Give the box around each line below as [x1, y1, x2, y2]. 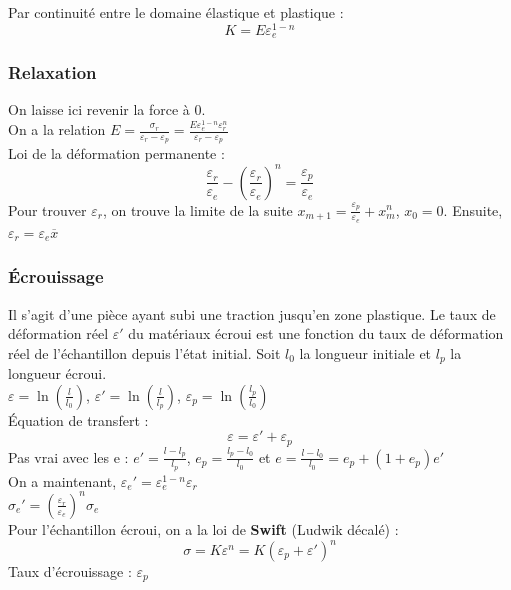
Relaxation [8, 60, 97, 85]
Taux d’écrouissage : [8, 561, 132, 581]
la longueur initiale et [299, 342, 432, 363]
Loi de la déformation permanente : [8, 143, 225, 164]
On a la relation [8, 119, 106, 140]
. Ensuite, [443, 199, 503, 220]
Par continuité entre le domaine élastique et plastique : [8, 2, 344, 22]
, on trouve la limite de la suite [102, 199, 293, 220]
